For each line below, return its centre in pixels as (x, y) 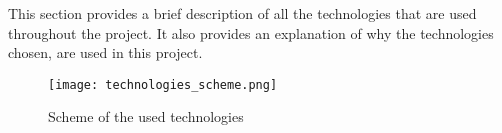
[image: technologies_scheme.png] (163, 84)
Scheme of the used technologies (146, 116)
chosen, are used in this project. (105, 52)
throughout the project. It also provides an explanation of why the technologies (251, 32)
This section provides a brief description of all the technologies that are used (242, 13)
